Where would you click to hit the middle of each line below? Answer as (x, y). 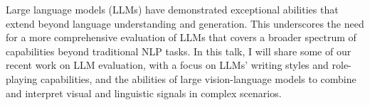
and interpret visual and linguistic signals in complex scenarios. (144, 93)
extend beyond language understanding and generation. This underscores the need (185, 23)
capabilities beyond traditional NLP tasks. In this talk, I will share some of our (179, 51)
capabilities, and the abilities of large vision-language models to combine (199, 78)
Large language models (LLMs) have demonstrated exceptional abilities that (172, 9)
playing (22, 78)
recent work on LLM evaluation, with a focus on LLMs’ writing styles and (167, 65)
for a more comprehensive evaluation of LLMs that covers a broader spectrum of (181, 37)
